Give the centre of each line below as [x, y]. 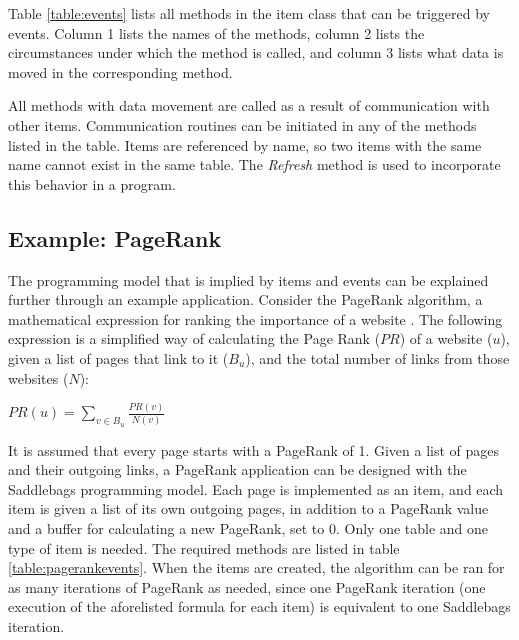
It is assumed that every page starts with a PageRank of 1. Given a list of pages [254, 449]
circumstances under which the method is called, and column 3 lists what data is [256, 52]
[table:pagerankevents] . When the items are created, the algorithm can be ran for [256, 567]
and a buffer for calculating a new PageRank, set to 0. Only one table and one [248, 528]
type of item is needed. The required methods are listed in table [204, 547]
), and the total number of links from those [377, 357]
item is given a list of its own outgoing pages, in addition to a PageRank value [248, 508]
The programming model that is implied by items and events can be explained [248, 279]
